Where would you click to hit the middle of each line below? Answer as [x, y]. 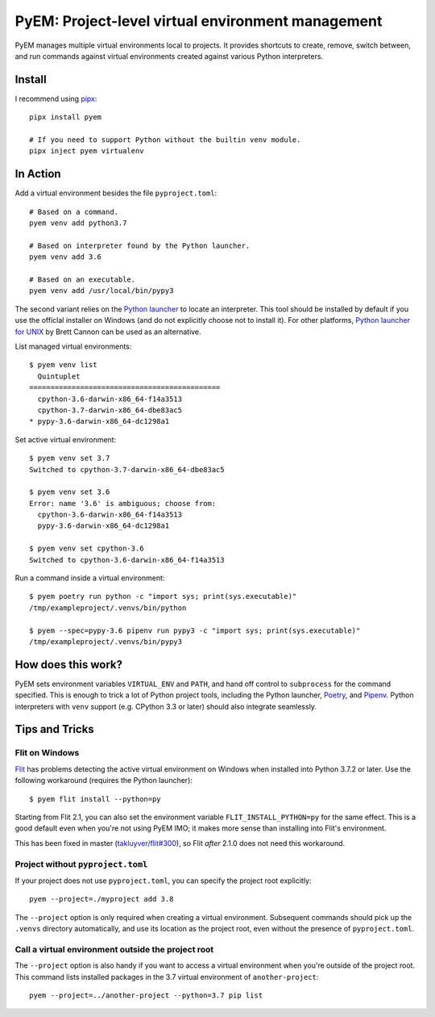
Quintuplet [59, 376]
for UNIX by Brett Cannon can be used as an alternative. [108, 332]
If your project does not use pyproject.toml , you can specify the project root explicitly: [163, 881]
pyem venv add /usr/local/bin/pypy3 [101, 291]
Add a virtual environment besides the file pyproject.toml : [116, 193]
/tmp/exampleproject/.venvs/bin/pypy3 [106, 641]
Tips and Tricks [54, 729]
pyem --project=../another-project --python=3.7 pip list [146, 996]
